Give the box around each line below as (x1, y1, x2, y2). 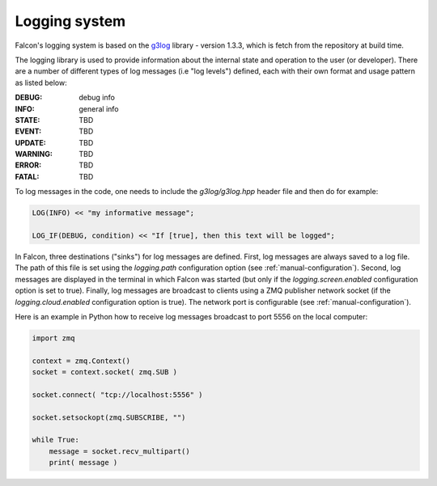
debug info (78, 93, 115, 103)
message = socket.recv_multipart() (49, 446, 190, 456)
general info (78, 104, 119, 113)
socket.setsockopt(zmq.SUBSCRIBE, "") (32, 412, 186, 422)
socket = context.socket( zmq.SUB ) (32, 368, 178, 377)
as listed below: (15, 78, 68, 87)
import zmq (32, 333, 75, 343)
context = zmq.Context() (32, 356, 131, 366)
